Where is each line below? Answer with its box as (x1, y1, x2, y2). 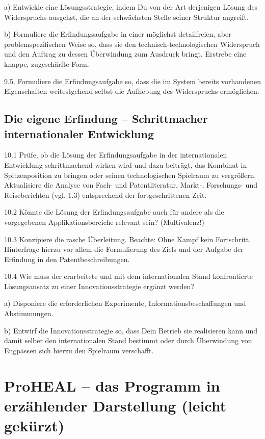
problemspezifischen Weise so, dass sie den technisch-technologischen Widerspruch (4, 38, 260, 49)
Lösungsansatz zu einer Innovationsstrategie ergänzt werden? (4, 280, 194, 291)
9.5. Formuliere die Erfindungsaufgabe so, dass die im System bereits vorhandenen (4, 75, 261, 86)
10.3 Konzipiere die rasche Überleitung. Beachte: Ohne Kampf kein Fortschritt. (4, 234, 251, 244)
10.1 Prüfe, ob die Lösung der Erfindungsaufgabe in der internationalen (4, 149, 227, 160)
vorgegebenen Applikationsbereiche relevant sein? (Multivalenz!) (4, 216, 205, 227)
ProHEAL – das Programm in (4, 375, 220, 396)
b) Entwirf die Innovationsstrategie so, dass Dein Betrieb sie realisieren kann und (4, 325, 258, 335)
